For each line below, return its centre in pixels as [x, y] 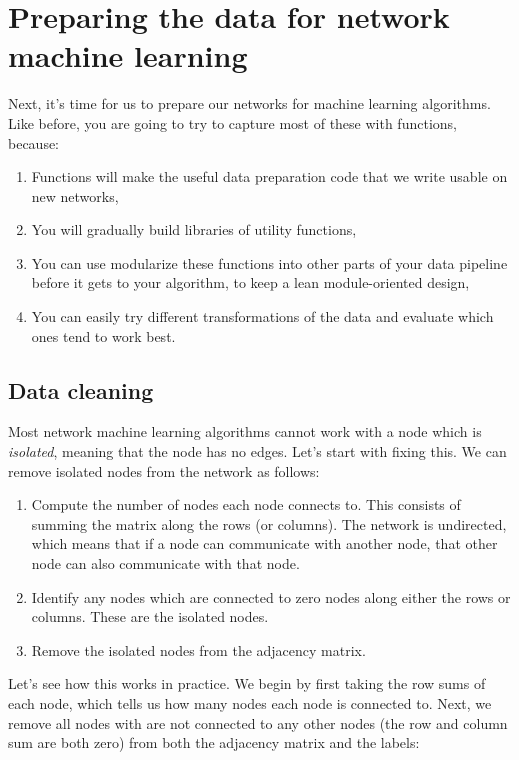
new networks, [75, 195]
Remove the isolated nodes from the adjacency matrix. [198, 649]
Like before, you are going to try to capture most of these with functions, [232, 122]
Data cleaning [81, 389]
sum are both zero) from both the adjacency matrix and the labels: [214, 742]
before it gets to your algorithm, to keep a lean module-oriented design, [250, 282]
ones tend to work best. [103, 335]
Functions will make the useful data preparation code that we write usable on [269, 176]
